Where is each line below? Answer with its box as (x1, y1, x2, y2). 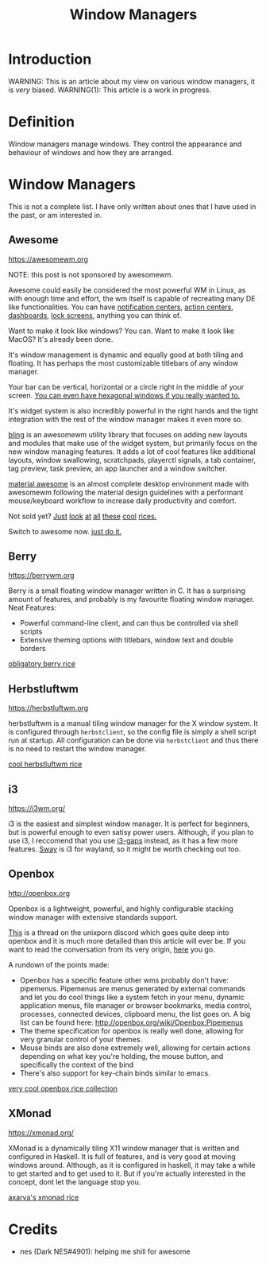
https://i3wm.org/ (8, 804, 66, 813)
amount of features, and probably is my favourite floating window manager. (8, 595, 255, 604)
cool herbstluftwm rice (8, 759, 83, 769)
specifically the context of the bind (19, 1060, 134, 1069)
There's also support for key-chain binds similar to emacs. (19, 1068, 210, 1078)
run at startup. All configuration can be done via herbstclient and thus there (8, 735, 259, 745)
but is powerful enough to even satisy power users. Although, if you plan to (8, 828, 254, 837)
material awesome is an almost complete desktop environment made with (8, 479, 249, 488)
